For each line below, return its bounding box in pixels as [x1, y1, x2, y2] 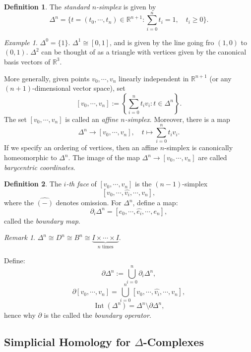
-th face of [66, 178, 97, 189]
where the [4, 197, 34, 207]
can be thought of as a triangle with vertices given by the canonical [41, 47, 247, 57]
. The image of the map [68, 152, 140, 162]
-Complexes [143, 334, 204, 350]
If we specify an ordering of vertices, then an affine [4, 142, 158, 153]
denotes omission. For [56, 197, 122, 207]
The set [4, 114, 27, 124]
